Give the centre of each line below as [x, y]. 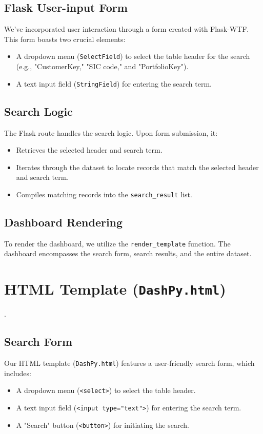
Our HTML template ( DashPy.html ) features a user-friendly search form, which [129, 363]
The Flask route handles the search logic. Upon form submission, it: [111, 132]
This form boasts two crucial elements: [65, 39]
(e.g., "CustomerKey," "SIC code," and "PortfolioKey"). [102, 66]
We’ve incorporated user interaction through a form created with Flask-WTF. [127, 29]
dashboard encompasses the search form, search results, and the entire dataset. [128, 253]
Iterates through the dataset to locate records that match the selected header [137, 167]
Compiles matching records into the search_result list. [104, 194]
